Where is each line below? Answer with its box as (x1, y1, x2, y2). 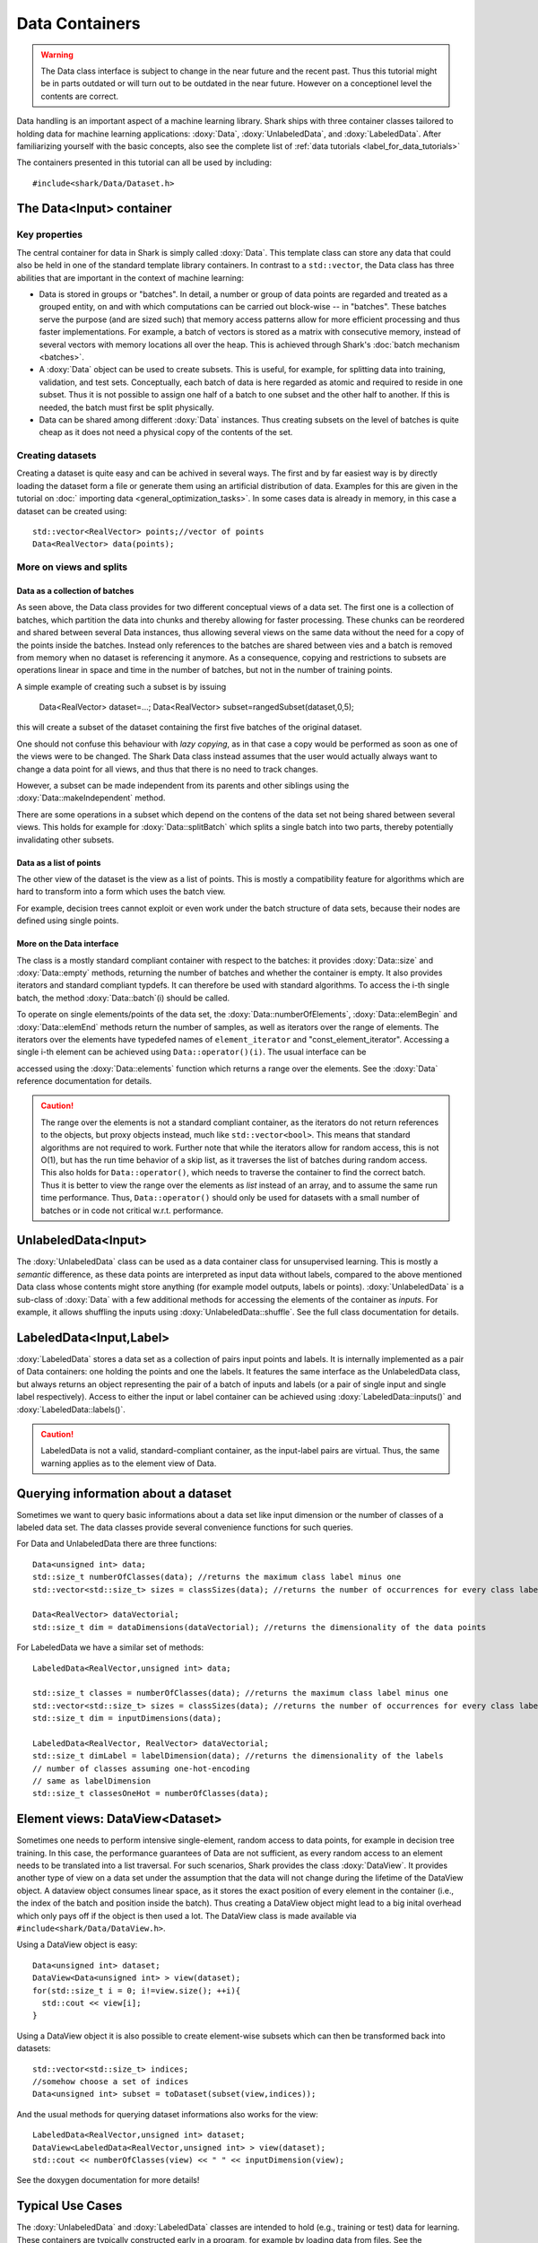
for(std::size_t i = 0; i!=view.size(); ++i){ (32, 1986, 241, 1995)
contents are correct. (40, 91, 119, 101)
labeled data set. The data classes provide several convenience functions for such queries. (16, 1522, 353, 1532)
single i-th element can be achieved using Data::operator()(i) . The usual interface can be (16, 1046, 367, 1058)
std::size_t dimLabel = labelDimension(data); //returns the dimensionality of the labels (32, 1750, 444, 1761)
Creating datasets (16, 449, 97, 462)
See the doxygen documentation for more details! (16, 2175, 200, 2186)
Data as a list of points (16, 857, 101, 868)
